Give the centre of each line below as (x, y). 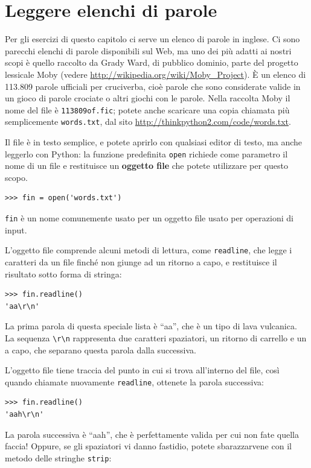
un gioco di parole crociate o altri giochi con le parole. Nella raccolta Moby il (148, 98)
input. (16, 229)
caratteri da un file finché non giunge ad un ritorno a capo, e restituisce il (141, 261)
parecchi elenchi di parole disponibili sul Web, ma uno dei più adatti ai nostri (148, 50)
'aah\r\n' (24, 414)
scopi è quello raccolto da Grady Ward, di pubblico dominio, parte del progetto (152, 62)
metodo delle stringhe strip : (58, 457)
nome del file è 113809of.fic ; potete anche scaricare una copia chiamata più (147, 109)
